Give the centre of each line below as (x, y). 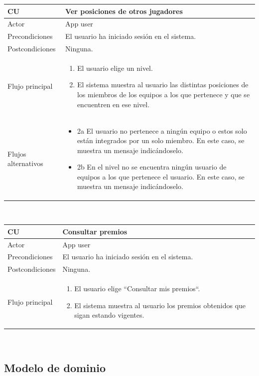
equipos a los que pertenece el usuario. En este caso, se (161, 176)
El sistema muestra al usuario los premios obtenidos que (160, 305)
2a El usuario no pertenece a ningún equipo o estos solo (162, 130)
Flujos (17, 153)
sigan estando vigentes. (109, 315)
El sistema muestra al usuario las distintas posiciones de (163, 85)
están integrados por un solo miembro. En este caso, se (161, 140)
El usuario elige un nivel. (115, 68)
